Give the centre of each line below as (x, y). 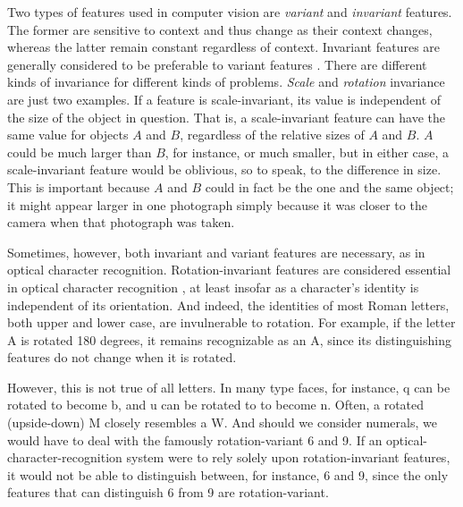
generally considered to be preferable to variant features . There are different (217, 64)
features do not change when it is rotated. (122, 357)
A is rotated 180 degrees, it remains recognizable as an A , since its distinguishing (229, 339)
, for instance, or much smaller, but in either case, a (307, 152)
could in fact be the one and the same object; (329, 186)
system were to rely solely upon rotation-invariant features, (288, 457)
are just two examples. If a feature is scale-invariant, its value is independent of (224, 99)
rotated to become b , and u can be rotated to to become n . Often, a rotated (216, 405)
